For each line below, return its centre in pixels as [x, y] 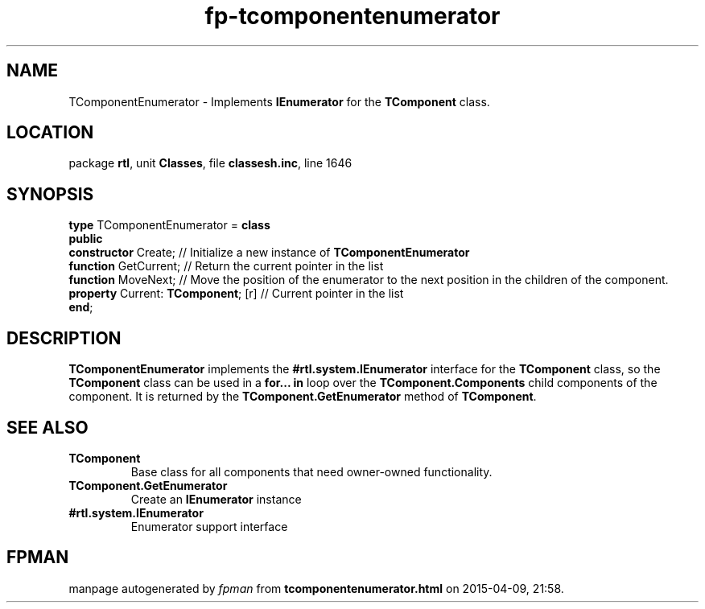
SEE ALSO [47, 427]
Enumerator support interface [209, 526]
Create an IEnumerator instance [216, 499]
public [86, 239]
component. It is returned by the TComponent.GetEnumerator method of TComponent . [303, 397]
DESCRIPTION [64, 338]
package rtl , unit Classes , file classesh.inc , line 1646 [210, 163]
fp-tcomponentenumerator [352, 16]
